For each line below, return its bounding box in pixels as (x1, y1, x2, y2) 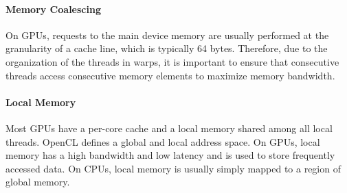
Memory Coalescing (5, 1, 101, 16)
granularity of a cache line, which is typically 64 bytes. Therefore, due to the (5, 41, 328, 55)
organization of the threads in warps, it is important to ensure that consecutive (5, 54, 339, 68)
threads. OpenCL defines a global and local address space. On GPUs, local (5, 134, 320, 149)
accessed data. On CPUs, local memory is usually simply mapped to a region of (5, 161, 341, 175)
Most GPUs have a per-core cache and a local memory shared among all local (5, 120, 333, 135)
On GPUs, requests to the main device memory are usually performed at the (5, 27, 329, 42)
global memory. (5, 175, 70, 189)
